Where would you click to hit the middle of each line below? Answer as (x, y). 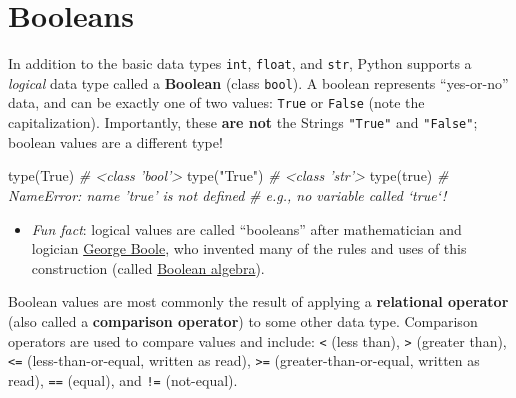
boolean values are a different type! (115, 141)
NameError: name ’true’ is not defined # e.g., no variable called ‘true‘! (227, 194)
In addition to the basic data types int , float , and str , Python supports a (240, 63)
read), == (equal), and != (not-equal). (123, 379)
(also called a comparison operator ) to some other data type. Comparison (243, 320)
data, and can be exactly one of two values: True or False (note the (216, 102)
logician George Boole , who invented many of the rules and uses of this (249, 248)
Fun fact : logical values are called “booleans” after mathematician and (246, 228)
